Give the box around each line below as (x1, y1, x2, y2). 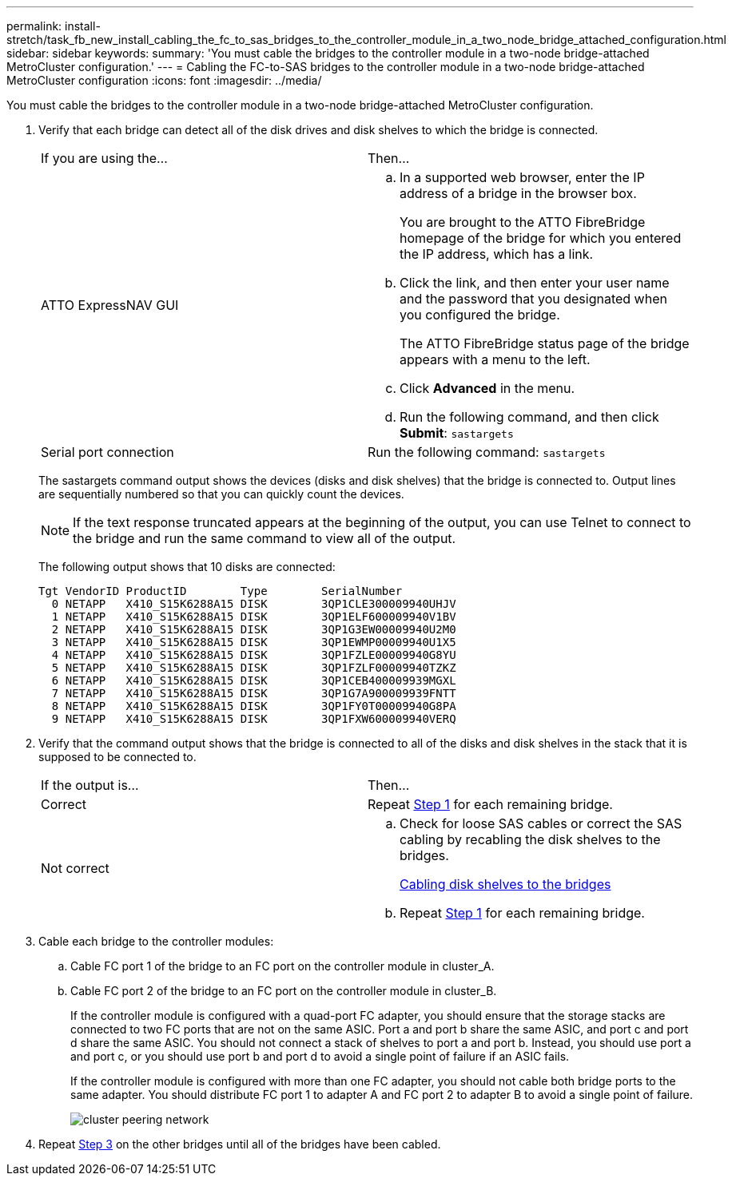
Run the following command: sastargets (368, 444, 606, 460)
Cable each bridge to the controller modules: (38, 934, 274, 948)
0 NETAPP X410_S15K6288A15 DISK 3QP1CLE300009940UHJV (51, 597, 456, 610)
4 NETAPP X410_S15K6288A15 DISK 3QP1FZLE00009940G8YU (51, 649, 456, 661)
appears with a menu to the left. (400, 351, 591, 367)
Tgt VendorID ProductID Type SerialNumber (38, 585, 403, 597)
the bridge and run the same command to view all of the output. (73, 530, 456, 546)
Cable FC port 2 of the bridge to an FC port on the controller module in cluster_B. (70, 984, 497, 998)
